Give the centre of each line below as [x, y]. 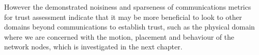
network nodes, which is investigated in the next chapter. [93, 47]
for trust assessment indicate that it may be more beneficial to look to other [123, 17]
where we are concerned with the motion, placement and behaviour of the [119, 36]
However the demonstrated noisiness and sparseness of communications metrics [128, 7]
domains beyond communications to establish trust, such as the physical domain [129, 27]
